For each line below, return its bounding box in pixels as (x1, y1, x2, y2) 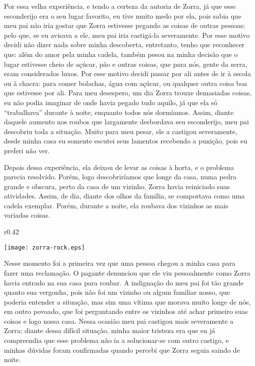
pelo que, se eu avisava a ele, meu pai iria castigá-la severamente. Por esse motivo (4, 29, 250, 40)
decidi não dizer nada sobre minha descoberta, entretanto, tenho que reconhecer (4, 39, 245, 50)
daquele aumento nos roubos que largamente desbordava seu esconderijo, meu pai (4, 116, 249, 127)
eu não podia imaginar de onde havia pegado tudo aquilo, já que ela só (4, 97, 218, 107)
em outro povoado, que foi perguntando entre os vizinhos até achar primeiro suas (4, 306, 248, 316)
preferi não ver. (4, 145, 50, 155)
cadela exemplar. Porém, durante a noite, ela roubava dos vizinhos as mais (4, 200, 228, 210)
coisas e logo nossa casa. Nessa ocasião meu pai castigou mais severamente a (4, 315, 234, 326)
